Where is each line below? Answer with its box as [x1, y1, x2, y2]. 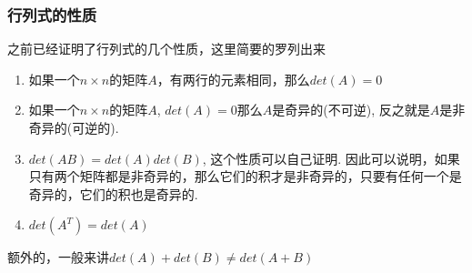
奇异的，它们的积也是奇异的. [28, 184, 198, 203]
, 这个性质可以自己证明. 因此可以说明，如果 [202, 148, 460, 167]
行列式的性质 [7, 3, 97, 25]
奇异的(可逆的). [28, 118, 119, 136]
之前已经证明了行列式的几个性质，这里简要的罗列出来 [7, 39, 326, 58]
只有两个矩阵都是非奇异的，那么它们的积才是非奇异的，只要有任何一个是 [28, 167, 462, 186]
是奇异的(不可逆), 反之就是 [272, 100, 430, 119]
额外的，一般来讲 [7, 248, 109, 267]
